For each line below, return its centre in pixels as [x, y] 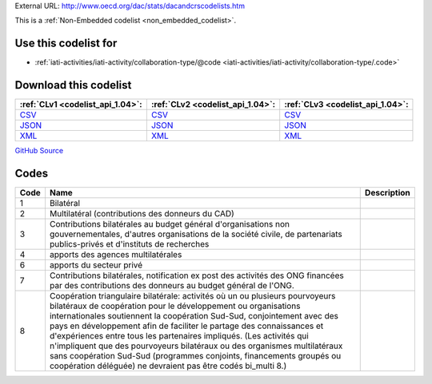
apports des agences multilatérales [116, 255]
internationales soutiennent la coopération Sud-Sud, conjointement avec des [194, 316]
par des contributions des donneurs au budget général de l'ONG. [172, 286]
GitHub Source [39, 151]
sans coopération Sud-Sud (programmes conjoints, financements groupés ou [195, 356]
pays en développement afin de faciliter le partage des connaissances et [186, 326]
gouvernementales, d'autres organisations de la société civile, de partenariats [196, 234]
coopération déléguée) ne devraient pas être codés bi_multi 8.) [168, 366]
